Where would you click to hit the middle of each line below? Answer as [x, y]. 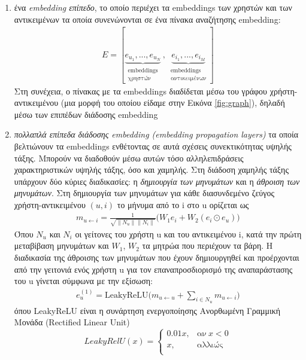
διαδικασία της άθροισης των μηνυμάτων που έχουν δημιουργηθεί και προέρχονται [157, 257]
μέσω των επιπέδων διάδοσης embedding [86, 114]
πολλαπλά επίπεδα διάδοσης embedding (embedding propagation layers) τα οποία [156, 134]
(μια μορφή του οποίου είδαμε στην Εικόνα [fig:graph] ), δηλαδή [173, 103]
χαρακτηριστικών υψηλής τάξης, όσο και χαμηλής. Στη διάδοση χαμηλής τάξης [151, 170]
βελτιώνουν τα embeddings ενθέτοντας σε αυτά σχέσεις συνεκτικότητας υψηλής [153, 146]
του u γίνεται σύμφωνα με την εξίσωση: [84, 281]
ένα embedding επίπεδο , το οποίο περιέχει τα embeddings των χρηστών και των [153, 7]
